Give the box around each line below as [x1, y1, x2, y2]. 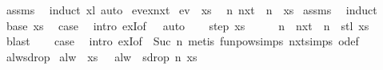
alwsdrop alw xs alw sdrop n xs [6, 48, 197, 64]
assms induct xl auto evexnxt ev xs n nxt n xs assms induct [6, 2, 377, 17]
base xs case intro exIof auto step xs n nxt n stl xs [6, 17, 369, 33]
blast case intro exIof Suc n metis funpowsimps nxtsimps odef [6, 33, 359, 49]
